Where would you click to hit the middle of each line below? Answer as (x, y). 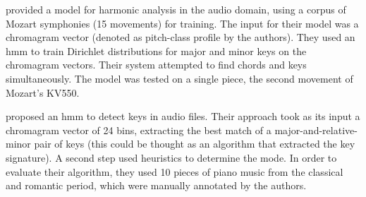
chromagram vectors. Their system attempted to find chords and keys (156, 65)
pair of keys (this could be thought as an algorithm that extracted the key (195, 144)
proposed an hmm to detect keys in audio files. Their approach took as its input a (183, 116)
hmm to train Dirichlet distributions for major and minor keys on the (156, 50)
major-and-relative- (316, 130)
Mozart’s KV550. (43, 92)
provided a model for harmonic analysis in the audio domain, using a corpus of (176, 9)
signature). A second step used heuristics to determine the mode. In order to (171, 157)
